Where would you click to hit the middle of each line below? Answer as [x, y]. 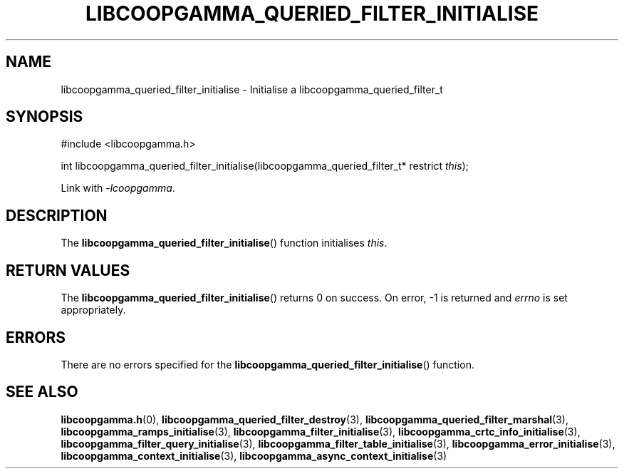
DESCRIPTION [57, 215]
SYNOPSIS [45, 117]
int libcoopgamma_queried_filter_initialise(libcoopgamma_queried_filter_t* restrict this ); [265, 166]
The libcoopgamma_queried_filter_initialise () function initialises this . [224, 243]
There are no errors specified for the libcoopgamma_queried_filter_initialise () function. [267, 364]
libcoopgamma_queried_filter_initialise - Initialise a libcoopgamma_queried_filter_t [252, 89]
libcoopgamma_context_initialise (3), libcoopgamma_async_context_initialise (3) [254, 455]
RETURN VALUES [68, 270]
